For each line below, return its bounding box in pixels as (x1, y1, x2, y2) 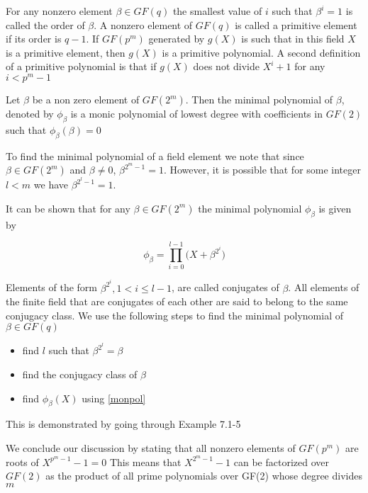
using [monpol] (82, 390, 146, 405)
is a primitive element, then (6, 45, 126, 59)
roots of (6, 454, 39, 469)
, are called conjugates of (171, 280, 279, 295)
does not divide (193, 59, 260, 74)
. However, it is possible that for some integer (163, 162, 361, 177)
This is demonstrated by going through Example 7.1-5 (6, 416, 241, 431)
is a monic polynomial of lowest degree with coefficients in (70, 106, 323, 121)
